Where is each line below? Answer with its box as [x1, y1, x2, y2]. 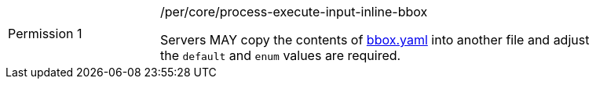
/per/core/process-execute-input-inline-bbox [160, 4, 428, 19]
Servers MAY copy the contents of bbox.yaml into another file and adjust [160, 32, 590, 48]
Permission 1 [8, 26, 82, 41]
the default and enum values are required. [160, 48, 401, 63]
